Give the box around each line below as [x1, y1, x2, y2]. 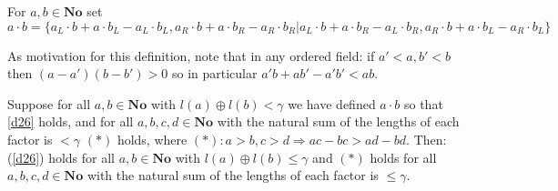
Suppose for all [7, 94, 91, 113]
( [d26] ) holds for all [7, 147, 115, 166]
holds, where [117, 129, 188, 148]
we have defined [288, 94, 376, 113]
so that [403, 94, 443, 113]
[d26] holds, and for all [7, 112, 134, 131]
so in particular [171, 64, 258, 83]
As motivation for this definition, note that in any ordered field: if [7, 45, 375, 65]
